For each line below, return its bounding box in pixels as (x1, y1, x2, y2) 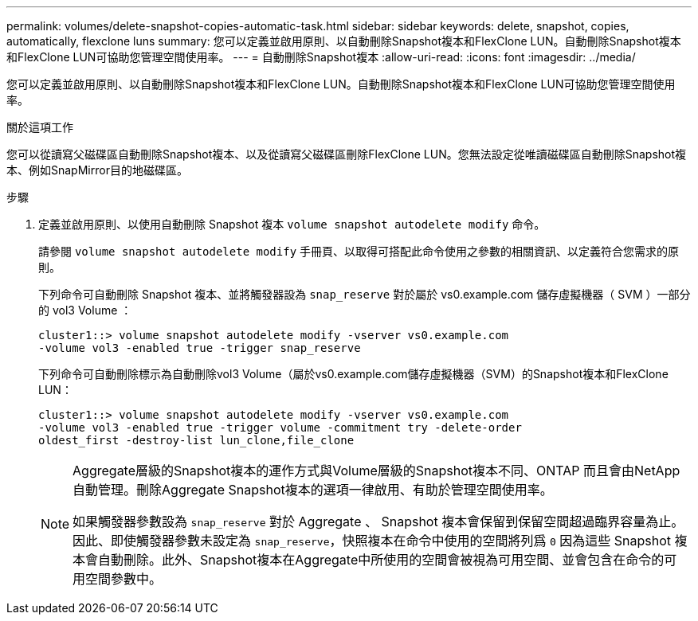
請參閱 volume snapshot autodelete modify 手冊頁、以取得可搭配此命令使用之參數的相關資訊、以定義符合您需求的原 (38, 244, 680, 258)
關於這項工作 (6, 120, 73, 134)
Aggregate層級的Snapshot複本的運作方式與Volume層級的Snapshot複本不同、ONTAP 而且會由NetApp (73, 463, 680, 478)
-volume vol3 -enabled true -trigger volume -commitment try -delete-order (38, 421, 522, 434)
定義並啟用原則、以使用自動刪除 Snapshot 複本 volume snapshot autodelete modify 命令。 (38, 217, 546, 231)
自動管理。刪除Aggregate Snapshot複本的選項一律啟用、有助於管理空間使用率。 (73, 482, 553, 498)
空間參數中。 (85, 571, 163, 587)
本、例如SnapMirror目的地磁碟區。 (6, 163, 188, 177)
